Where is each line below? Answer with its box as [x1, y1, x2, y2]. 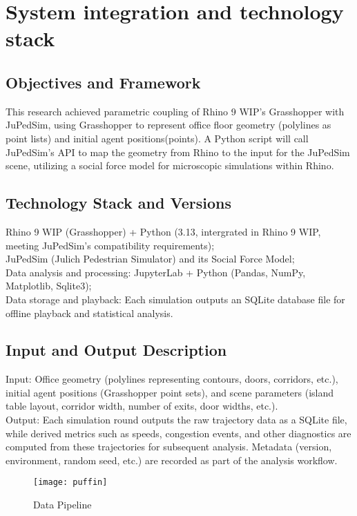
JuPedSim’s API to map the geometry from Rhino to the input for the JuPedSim [6, 144, 350, 159]
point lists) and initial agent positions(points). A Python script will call [6, 131, 309, 145]
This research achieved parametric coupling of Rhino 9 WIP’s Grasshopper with [6, 104, 345, 118]
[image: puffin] [33, 477, 108, 488]
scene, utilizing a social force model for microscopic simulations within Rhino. [6, 158, 334, 173]
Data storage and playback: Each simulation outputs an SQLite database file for [6, 292, 345, 306]
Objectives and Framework [6, 71, 201, 93]
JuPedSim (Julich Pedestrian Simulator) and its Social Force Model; [6, 251, 295, 266]
